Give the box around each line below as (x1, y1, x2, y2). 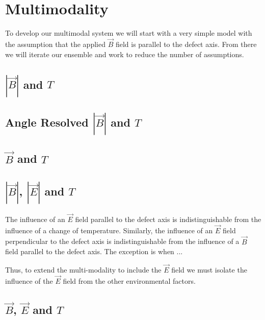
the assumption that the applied (5, 38, 105, 49)
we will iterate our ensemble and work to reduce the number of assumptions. (5, 48, 244, 59)
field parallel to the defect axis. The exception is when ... (5, 246, 183, 257)
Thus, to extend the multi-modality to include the (5, 264, 162, 275)
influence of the (5, 275, 53, 286)
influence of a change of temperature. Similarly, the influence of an (5, 225, 213, 235)
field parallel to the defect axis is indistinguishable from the (75, 214, 261, 225)
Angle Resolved (5, 114, 89, 130)
